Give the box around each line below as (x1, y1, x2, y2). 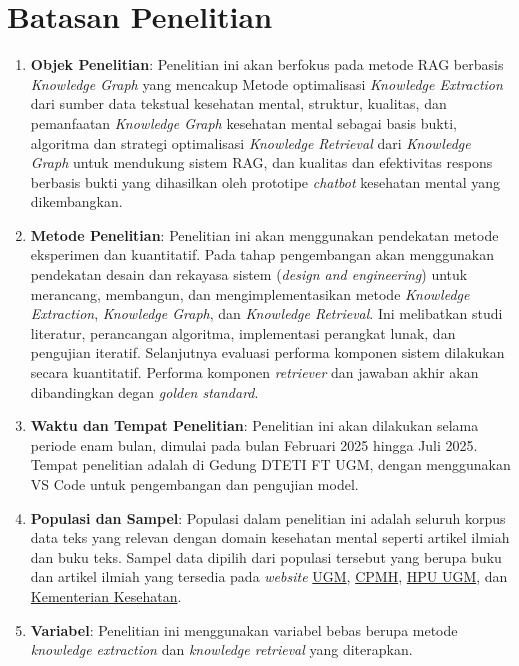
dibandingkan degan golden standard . (30, 381, 259, 402)
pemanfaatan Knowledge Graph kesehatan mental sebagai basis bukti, (30, 112, 457, 133)
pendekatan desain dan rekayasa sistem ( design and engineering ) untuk (30, 264, 468, 285)
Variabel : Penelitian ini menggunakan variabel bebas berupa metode (30, 619, 458, 640)
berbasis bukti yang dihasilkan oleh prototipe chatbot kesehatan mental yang (30, 171, 500, 192)
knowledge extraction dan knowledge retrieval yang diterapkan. (30, 639, 413, 660)
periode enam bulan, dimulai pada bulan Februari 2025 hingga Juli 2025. (30, 434, 478, 455)
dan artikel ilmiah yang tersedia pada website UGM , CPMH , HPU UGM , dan (30, 566, 508, 587)
